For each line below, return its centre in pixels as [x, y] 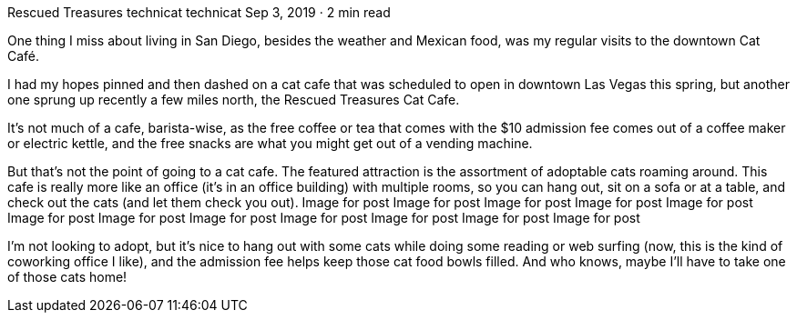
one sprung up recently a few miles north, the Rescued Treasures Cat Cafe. [234, 100]
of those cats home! [67, 277]
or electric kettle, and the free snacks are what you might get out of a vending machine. [270, 143]
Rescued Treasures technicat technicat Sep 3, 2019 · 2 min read [199, 12]
